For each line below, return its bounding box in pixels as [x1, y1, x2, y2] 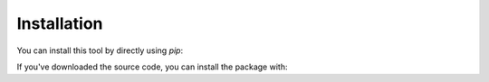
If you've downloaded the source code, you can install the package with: [16, 61, 288, 72]
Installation [16, 14, 103, 33]
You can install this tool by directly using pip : [16, 45, 184, 56]
